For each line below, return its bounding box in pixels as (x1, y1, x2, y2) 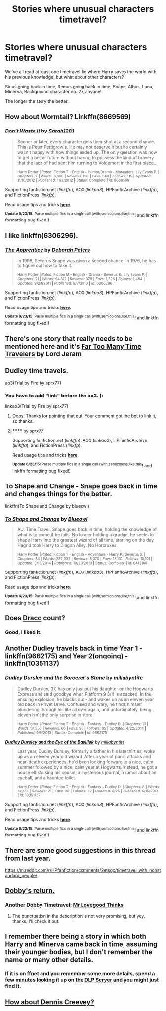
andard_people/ (5, 873, 38, 879)
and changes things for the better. (5, 490, 113, 498)
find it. (5, 983, 21, 990)
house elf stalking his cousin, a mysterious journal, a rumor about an (17, 769, 157, 775)
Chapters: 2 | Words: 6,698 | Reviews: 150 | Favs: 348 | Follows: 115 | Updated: (17, 174, 152, 178)
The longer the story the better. (5, 98, 69, 104)
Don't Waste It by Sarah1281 (5, 128, 74, 134)
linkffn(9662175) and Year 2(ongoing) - (5, 652, 128, 660)
